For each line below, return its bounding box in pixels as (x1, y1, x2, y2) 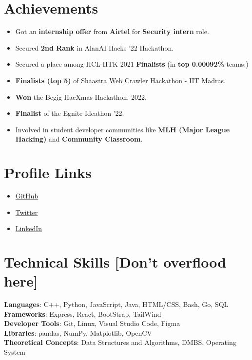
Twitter (15, 207, 38, 217)
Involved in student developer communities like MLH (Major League (15, 124, 230, 134)
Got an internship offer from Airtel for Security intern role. (15, 26, 209, 36)
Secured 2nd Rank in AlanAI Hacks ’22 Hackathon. (15, 42, 174, 53)
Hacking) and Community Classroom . (15, 134, 143, 144)
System (4, 347, 26, 357)
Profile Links (4, 162, 92, 182)
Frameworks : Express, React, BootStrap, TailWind (4, 308, 161, 319)
